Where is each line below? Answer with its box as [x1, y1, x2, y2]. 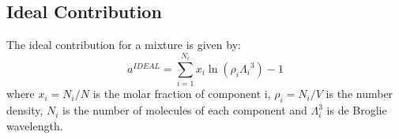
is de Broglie [326, 102, 387, 118]
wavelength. [6, 117, 63, 133]
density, [6, 102, 43, 118]
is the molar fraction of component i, [92, 85, 271, 102]
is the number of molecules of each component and [62, 102, 307, 118]
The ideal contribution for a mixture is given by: [6, 36, 241, 53]
